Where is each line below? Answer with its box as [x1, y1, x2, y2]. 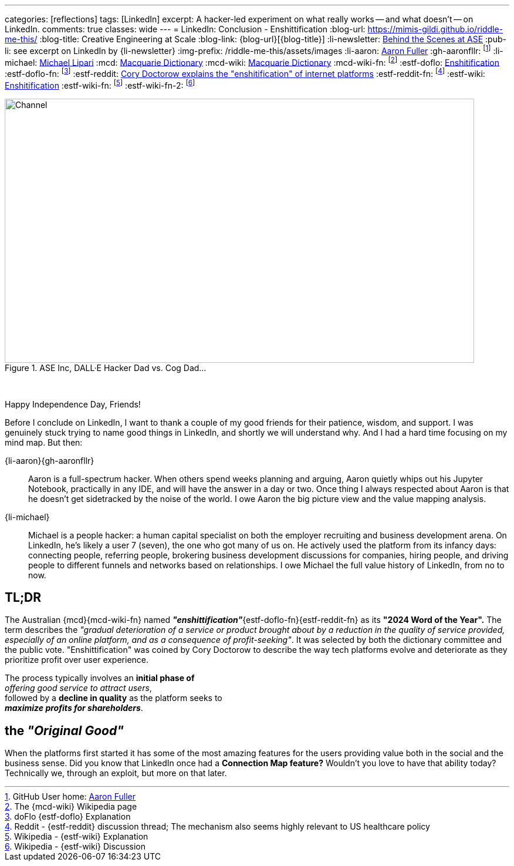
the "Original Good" [5, 723, 124, 738]
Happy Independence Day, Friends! [5, 399, 141, 409]
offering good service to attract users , [5, 683, 152, 693]
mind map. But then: [5, 437, 83, 447]
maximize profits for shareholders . [5, 703, 143, 713]
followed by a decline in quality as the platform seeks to [5, 693, 222, 703]
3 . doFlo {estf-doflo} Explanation [5, 811, 131, 822]
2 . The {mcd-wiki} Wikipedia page [5, 801, 137, 812]
